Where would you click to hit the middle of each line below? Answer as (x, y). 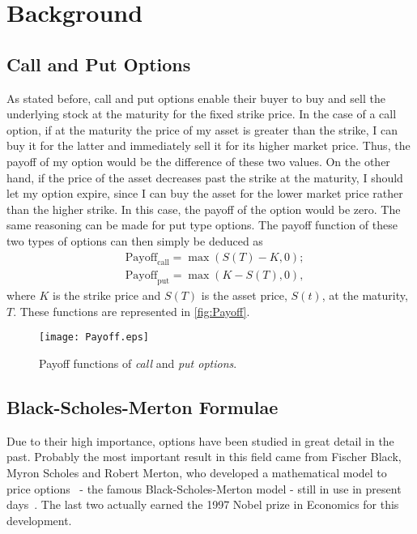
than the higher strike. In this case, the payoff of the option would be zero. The (204, 209)
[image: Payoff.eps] (94, 337)
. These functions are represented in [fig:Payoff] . (132, 311)
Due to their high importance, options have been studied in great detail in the (200, 440)
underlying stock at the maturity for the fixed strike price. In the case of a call (202, 114)
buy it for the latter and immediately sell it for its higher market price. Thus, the (208, 145)
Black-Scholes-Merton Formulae (143, 407)
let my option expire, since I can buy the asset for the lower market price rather (205, 193)
